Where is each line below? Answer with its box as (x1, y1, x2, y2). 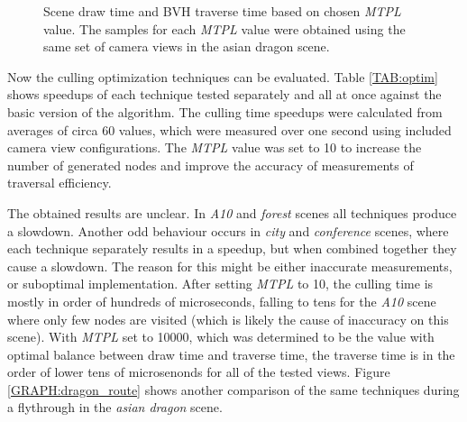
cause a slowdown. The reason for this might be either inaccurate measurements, (7, 256, 453, 275)
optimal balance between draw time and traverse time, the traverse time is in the (7, 344, 455, 363)
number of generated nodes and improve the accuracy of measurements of (7, 155, 414, 174)
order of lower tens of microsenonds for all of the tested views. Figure (7, 362, 390, 381)
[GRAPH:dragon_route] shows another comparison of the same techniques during (7, 380, 460, 399)
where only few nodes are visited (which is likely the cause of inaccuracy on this (7, 309, 449, 328)
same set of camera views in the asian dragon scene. (43, 37, 330, 56)
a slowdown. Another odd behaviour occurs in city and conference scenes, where (7, 221, 449, 240)
